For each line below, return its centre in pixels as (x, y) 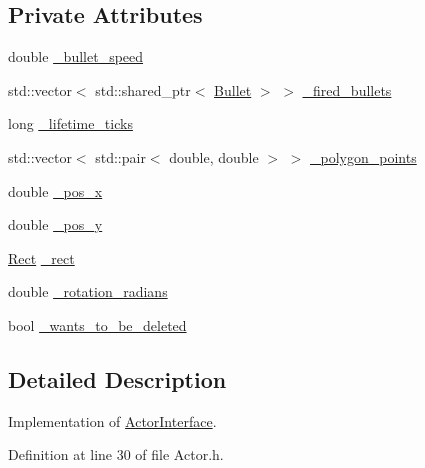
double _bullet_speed (76, 56)
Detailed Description (117, 378)
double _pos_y (55, 224)
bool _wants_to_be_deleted (97, 324)
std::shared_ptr (143, 89)
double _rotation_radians (88, 291)
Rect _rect (41, 257)
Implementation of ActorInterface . (112, 420)
